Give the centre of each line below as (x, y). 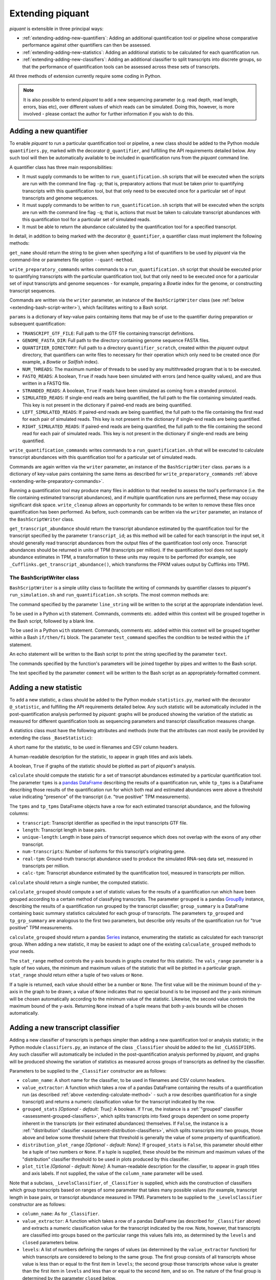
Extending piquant (49, 13)
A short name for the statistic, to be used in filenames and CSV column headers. (94, 747)
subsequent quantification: (38, 324)
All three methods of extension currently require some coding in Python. (85, 76)
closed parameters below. (51, 1242)
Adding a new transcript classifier (65, 1028)
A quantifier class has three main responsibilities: (61, 167)
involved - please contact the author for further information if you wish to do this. (109, 114)
